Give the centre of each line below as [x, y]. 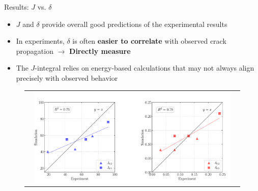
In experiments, [40, 41]
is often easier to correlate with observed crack [149, 41]
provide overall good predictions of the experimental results [135, 24]
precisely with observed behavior [67, 77]
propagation [35, 51]
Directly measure [100, 51]
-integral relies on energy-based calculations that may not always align [145, 68]
